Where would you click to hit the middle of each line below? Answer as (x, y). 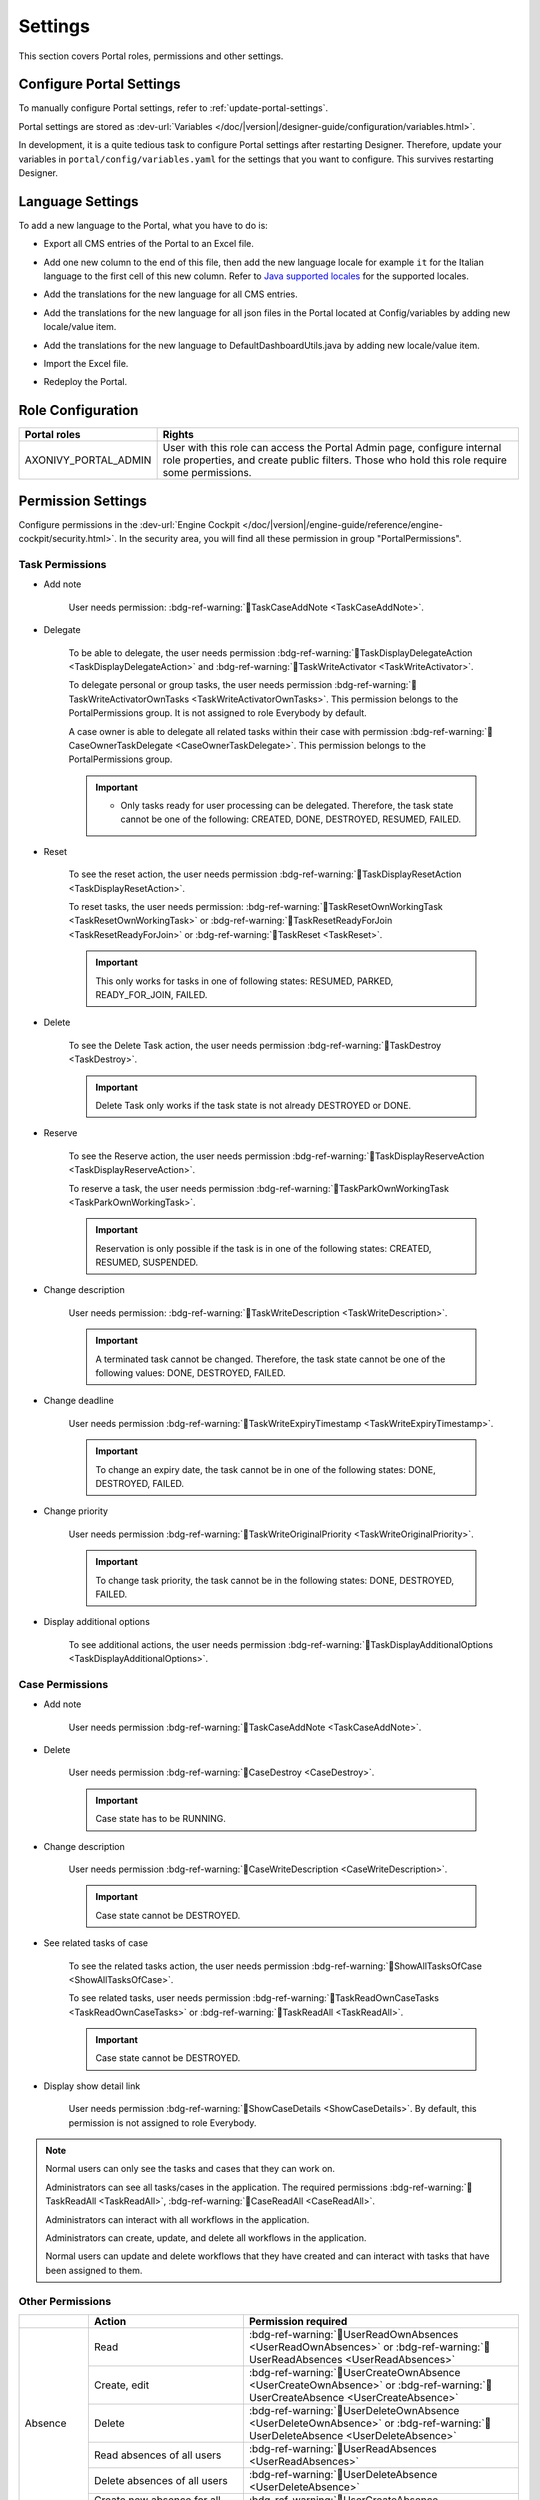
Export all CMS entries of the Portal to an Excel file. (148, 244)
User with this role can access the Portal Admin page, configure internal (332, 448)
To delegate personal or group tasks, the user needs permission (200, 685)
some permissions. (207, 473)
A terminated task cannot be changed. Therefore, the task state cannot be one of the (270, 1359)
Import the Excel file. (86, 364)
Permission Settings (82, 500)
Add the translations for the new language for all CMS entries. (171, 294)
